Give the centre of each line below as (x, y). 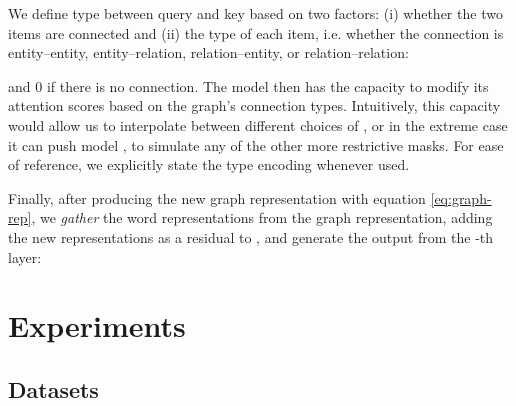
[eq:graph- (461, 197)
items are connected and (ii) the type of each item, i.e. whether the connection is (256, 32)
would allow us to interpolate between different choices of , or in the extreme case (258, 124)
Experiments (97, 325)
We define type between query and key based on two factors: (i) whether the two (255, 13)
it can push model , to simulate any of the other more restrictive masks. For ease (256, 144)
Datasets (53, 388)
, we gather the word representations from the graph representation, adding (262, 217)
